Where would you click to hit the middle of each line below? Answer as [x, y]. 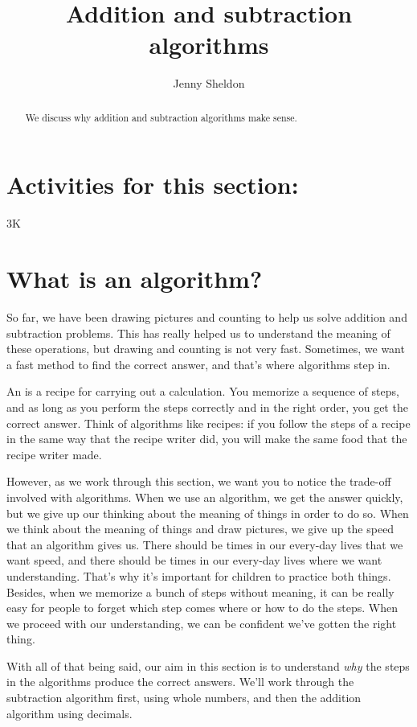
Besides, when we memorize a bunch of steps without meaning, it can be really [200, 591]
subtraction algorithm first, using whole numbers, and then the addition [184, 698]
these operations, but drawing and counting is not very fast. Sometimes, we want [206, 349]
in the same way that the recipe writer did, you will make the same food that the [207, 439]
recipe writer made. [54, 454]
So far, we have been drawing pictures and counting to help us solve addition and [207, 317]
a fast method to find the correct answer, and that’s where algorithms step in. [198, 364]
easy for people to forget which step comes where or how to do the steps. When [202, 608]
